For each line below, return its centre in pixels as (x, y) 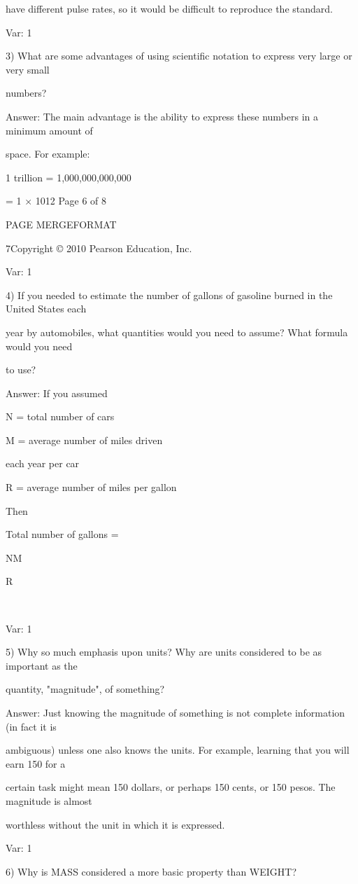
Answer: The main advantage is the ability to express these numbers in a (162, 116)
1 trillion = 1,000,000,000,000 (69, 177)
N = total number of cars (60, 416)
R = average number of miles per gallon (91, 487)
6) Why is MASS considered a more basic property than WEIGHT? (151, 871)
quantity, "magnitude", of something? (85, 689)
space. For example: (48, 154)
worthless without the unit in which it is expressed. (115, 824)
